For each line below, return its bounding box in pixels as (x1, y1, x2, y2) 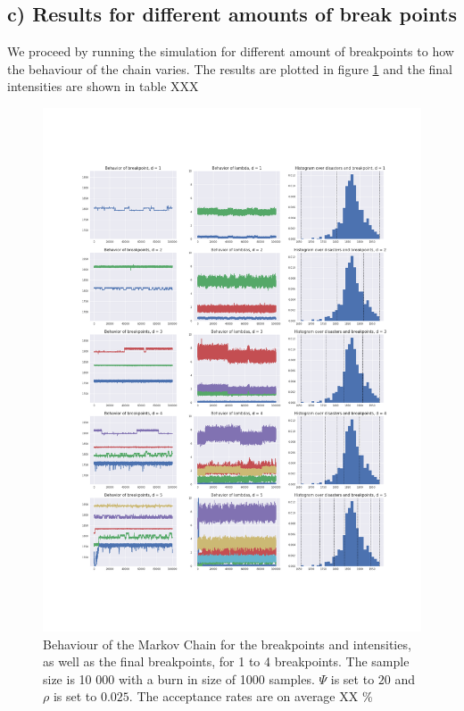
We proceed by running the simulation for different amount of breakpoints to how (7, 42, 454, 61)
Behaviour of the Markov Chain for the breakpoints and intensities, (43, 634, 411, 653)
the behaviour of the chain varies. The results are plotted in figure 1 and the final (7, 59, 453, 78)
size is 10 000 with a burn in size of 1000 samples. (43, 669, 315, 688)
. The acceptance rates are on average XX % (128, 687, 373, 706)
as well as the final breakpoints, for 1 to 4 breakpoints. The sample (43, 652, 410, 671)
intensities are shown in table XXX (7, 77, 199, 96)
